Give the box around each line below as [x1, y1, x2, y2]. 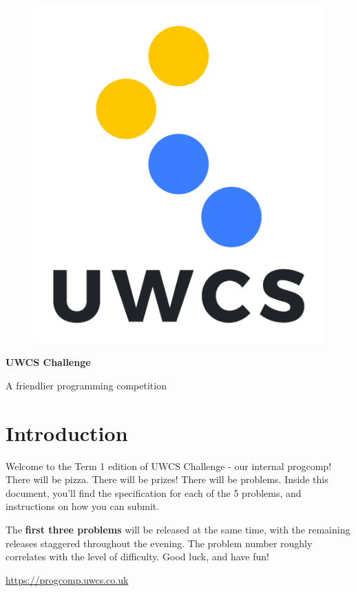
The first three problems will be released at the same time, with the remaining [6, 522, 350, 536]
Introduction [6, 418, 128, 447]
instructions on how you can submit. [6, 499, 160, 513]
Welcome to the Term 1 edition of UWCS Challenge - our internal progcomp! [6, 458, 332, 473]
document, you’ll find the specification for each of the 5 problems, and [6, 485, 302, 500]
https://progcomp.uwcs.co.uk [6, 572, 129, 586]
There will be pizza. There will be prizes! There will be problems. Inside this [6, 472, 328, 487]
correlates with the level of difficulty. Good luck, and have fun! [6, 549, 269, 564]
